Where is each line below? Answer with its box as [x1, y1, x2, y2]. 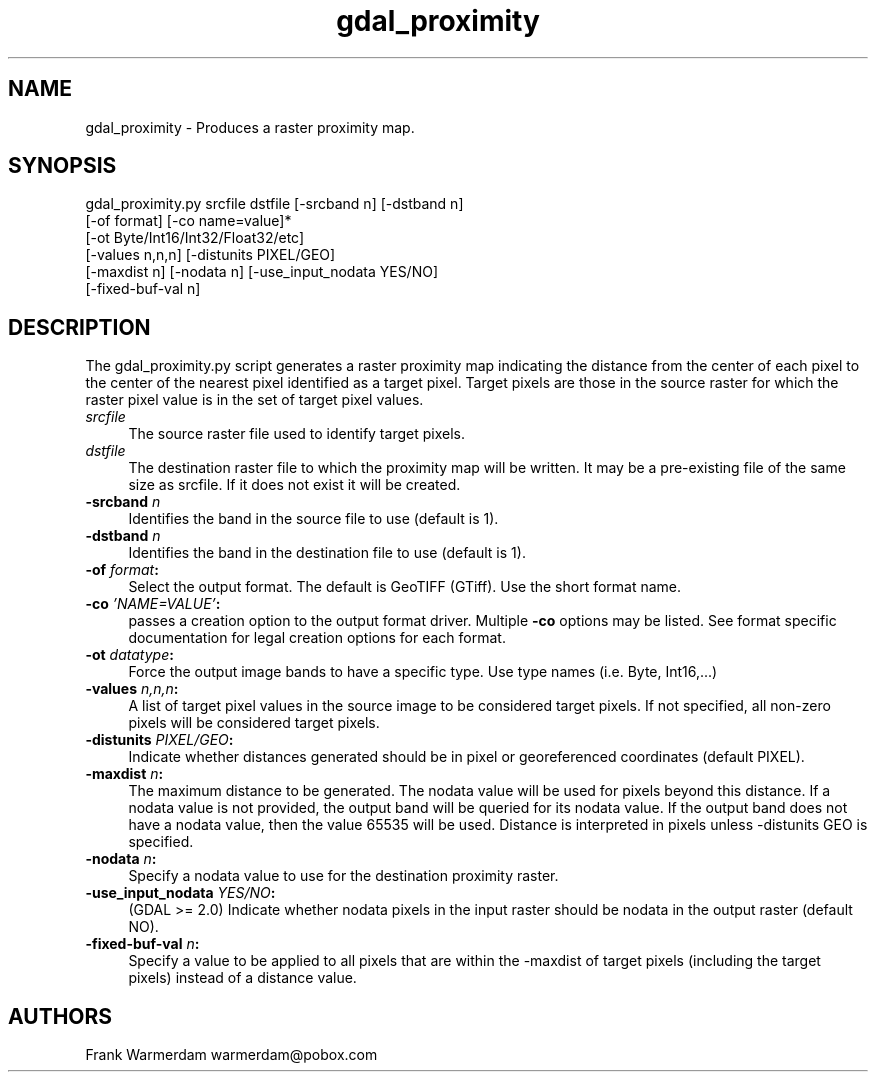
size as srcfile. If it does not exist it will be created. [128, 476, 461, 494]
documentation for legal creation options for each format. [128, 629, 506, 647]
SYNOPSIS [8, 153, 117, 179]
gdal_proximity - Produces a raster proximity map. [85, 118, 415, 136]
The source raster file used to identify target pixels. [128, 425, 465, 443]
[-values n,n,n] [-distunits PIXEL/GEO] [85, 246, 336, 264]
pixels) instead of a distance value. [128, 969, 357, 987]
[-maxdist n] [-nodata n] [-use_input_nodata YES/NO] [85, 263, 439, 281]
